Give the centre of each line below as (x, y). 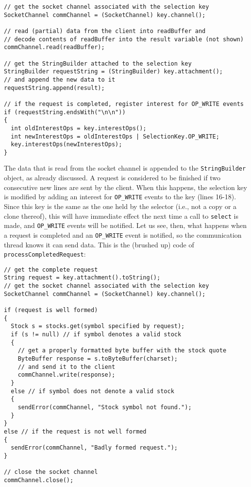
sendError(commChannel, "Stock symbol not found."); (105, 407)
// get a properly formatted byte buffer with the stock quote (122, 351)
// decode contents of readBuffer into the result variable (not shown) (124, 39)
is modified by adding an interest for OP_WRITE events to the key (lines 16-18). (120, 197)
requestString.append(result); (54, 88)
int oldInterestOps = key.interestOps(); (79, 128)
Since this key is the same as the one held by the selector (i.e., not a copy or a (120, 206)
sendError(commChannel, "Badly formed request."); (94, 448)
